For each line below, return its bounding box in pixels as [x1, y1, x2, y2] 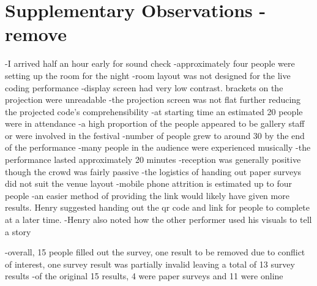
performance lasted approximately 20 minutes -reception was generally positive [5, 153, 301, 166]
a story [5, 225, 31, 238]
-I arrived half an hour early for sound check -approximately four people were [5, 57, 295, 70]
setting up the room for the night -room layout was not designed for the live [5, 69, 291, 81]
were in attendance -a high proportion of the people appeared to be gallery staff [5, 117, 305, 130]
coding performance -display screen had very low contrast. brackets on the [5, 81, 283, 94]
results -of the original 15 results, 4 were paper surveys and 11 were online [5, 269, 283, 282]
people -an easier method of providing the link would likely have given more [5, 189, 289, 201]
